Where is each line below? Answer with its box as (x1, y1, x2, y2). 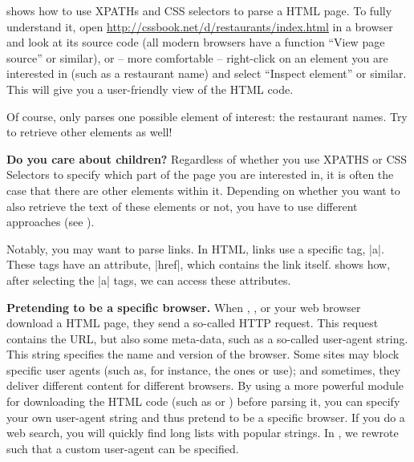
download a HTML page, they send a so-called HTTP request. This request (6, 314, 379, 331)
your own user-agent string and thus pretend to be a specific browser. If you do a (6, 408, 405, 425)
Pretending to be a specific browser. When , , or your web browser (6, 298, 361, 315)
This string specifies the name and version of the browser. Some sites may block (6, 346, 400, 363)
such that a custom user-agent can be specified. (6, 440, 239, 456)
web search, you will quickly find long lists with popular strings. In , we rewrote (6, 424, 399, 441)
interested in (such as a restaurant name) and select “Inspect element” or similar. (6, 65, 407, 82)
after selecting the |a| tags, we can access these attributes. (6, 271, 291, 288)
